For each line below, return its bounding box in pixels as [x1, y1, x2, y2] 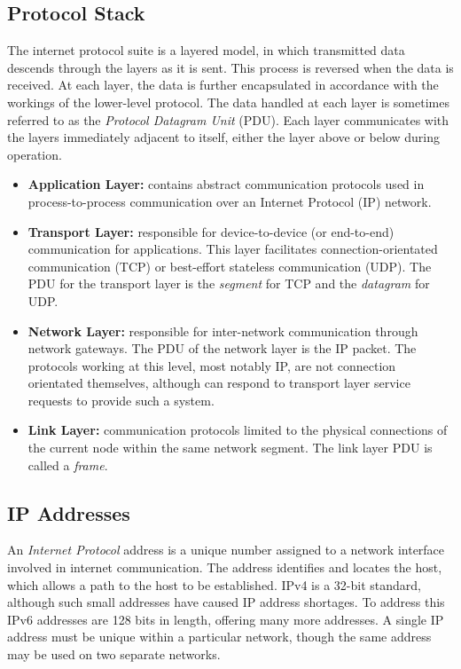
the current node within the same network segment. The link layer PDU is [27, 438, 433, 457]
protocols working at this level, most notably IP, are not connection [27, 356, 396, 374]
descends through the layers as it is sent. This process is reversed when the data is [7, 58, 454, 76]
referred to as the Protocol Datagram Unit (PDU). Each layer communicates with [7, 110, 449, 129]
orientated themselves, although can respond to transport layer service [27, 374, 410, 392]
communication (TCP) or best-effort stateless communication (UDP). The [27, 256, 432, 275]
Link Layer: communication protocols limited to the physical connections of [27, 421, 448, 439]
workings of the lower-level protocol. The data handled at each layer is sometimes [7, 92, 449, 111]
